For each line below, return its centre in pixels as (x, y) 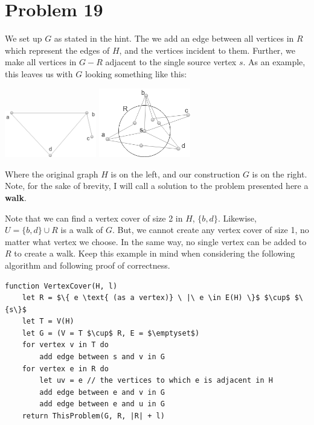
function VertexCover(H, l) (61, 286)
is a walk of (82, 230)
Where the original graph (52, 174)
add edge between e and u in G (102, 404)
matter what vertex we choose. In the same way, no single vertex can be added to (156, 241)
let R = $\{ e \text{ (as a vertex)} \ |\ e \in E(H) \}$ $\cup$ (156, 298)
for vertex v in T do (65, 345)
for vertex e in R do (65, 369)
